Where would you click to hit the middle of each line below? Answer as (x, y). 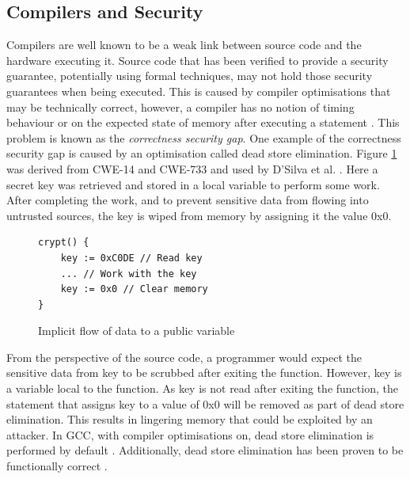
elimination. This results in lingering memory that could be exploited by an (190, 419)
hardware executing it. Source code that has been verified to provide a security (197, 60)
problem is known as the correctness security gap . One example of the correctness (204, 137)
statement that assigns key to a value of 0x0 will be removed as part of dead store (205, 403)
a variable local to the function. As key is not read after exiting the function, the (202, 388)
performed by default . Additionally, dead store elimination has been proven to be (205, 450)
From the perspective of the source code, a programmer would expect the (184, 357)
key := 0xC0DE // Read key (131, 258)
